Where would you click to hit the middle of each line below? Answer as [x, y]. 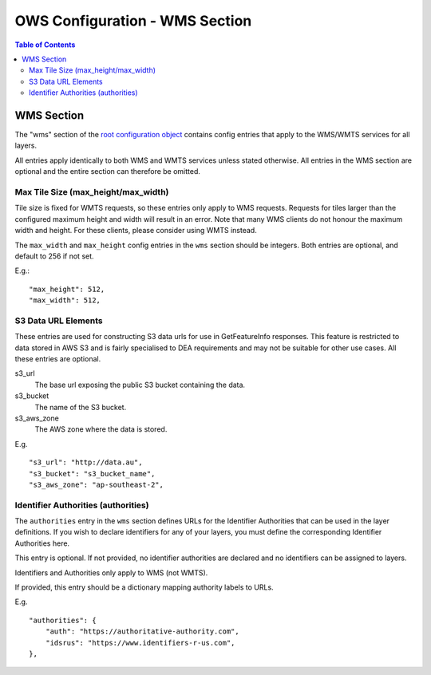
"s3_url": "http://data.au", [86, 462]
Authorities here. [42, 543]
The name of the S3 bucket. [81, 407]
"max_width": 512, [65, 300]
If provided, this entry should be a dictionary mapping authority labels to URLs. [144, 587]
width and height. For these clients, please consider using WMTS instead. [136, 231]
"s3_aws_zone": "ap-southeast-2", [96, 484]
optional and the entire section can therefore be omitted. [108, 172]
